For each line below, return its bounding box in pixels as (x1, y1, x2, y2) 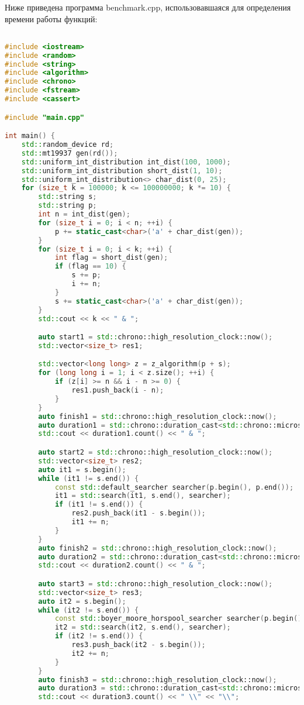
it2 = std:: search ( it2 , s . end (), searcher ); (54, 623, 231, 632)
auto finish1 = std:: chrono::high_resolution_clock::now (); (38, 412, 277, 421)
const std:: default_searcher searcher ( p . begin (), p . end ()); (54, 483, 294, 491)
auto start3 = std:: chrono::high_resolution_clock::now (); (38, 579, 273, 588)
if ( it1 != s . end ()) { (54, 500, 143, 509)
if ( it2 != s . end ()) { (54, 632, 143, 641)
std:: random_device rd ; (21, 140, 114, 149)
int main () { (5, 132, 55, 140)
